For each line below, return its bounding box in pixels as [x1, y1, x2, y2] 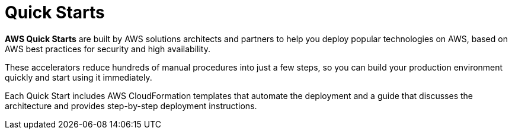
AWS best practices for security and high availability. [5, 43, 210, 54]
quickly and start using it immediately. [5, 72, 152, 82]
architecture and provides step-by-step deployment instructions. [5, 100, 257, 111]
